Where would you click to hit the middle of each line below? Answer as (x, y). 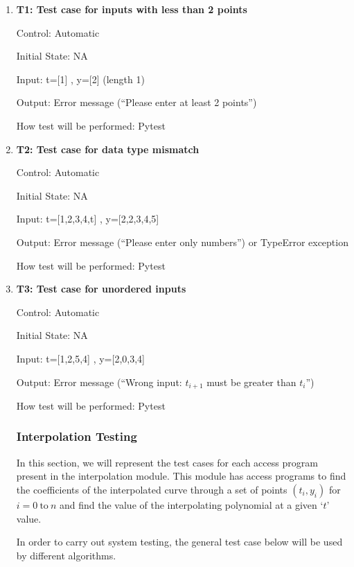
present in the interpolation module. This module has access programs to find (181, 476)
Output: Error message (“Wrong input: (99, 382)
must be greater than (251, 382)
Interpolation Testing (77, 436)
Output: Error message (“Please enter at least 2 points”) (136, 102)
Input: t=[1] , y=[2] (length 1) (80, 79)
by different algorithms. (66, 555)
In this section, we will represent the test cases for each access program (167, 462)
